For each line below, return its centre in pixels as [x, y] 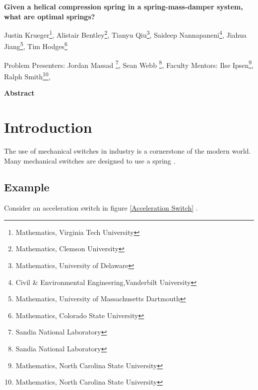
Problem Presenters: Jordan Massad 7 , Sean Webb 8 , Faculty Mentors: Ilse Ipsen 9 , [129, 64]
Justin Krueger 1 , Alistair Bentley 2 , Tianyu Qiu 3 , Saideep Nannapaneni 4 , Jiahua [125, 34]
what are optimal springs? [50, 16]
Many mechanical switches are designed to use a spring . [90, 160]
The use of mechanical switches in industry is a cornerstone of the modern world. [128, 150]
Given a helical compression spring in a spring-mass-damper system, [124, 6]
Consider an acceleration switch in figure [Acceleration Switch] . [101, 208]
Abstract [19, 93]
